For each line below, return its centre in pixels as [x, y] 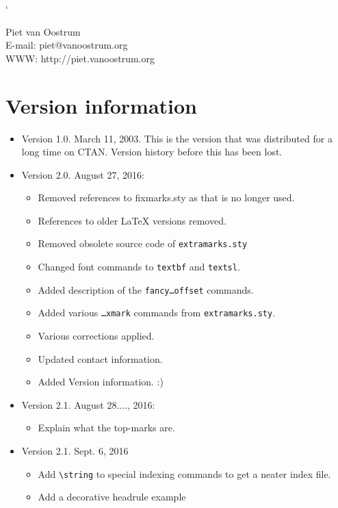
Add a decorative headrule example [112, 497]
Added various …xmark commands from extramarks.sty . [157, 313]
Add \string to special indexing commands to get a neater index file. [184, 473]
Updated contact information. [100, 358]
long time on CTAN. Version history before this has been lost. [152, 152]
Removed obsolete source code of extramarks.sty [143, 243]
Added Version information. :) [101, 382]
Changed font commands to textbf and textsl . [139, 267]
